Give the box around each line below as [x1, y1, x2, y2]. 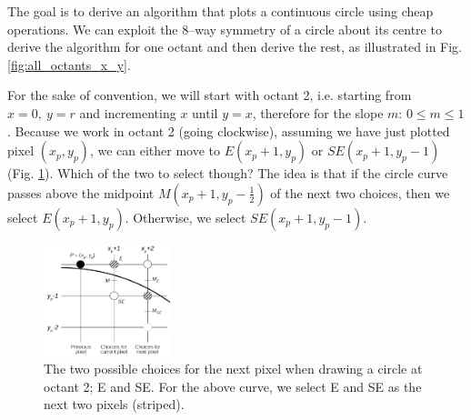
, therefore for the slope [252, 103, 384, 122]
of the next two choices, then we [270, 183, 450, 202]
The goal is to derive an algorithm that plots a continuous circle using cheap [7, 2, 434, 20]
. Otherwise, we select [125, 207, 246, 226]
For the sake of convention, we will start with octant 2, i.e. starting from [7, 85, 412, 105]
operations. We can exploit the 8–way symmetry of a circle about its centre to [7, 19, 442, 38]
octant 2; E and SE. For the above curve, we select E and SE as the [44, 376, 422, 395]
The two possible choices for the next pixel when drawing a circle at [44, 359, 423, 378]
